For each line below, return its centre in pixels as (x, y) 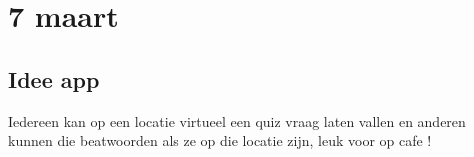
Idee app (54, 78)
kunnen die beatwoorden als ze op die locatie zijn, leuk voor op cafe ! (220, 140)
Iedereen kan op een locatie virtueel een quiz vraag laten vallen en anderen (237, 120)
